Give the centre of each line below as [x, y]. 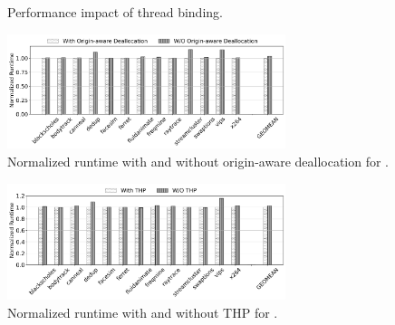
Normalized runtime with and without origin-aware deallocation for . [198, 162]
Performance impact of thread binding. [115, 12]
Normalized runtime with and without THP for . [143, 312]
